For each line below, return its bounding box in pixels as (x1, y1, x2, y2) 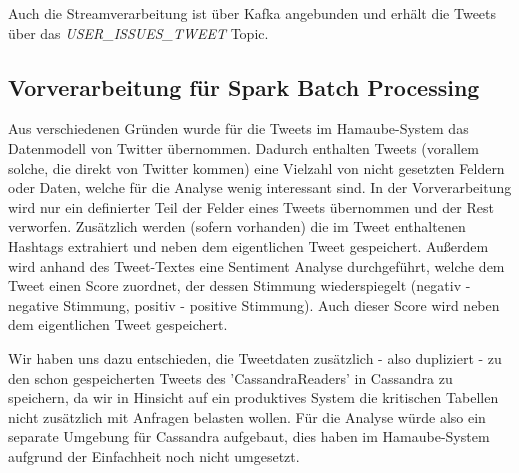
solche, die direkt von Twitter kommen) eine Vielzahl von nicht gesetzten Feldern (8, 157, 505, 178)
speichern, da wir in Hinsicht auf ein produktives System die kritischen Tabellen (8, 387, 499, 408)
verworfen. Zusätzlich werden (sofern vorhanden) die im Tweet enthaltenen (8, 216, 466, 237)
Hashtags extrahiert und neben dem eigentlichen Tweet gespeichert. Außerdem (8, 235, 489, 256)
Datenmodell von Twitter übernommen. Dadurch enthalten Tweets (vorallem (8, 137, 479, 158)
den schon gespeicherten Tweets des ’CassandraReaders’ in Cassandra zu (8, 367, 453, 388)
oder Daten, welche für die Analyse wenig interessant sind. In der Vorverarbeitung (8, 177, 512, 198)
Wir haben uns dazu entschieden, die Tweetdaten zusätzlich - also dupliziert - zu (8, 347, 502, 368)
